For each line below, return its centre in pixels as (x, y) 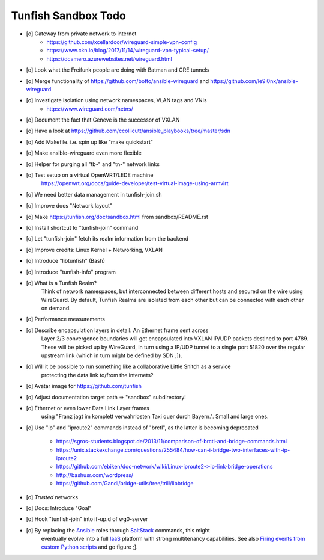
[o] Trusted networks (52, 497)
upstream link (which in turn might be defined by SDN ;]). (112, 355)
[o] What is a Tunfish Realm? (61, 283)
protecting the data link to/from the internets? (97, 375)
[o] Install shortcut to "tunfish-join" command (82, 227)
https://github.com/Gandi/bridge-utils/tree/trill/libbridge (125, 484)
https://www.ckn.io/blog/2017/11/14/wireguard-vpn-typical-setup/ (128, 51)
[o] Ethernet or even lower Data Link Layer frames (88, 408)
